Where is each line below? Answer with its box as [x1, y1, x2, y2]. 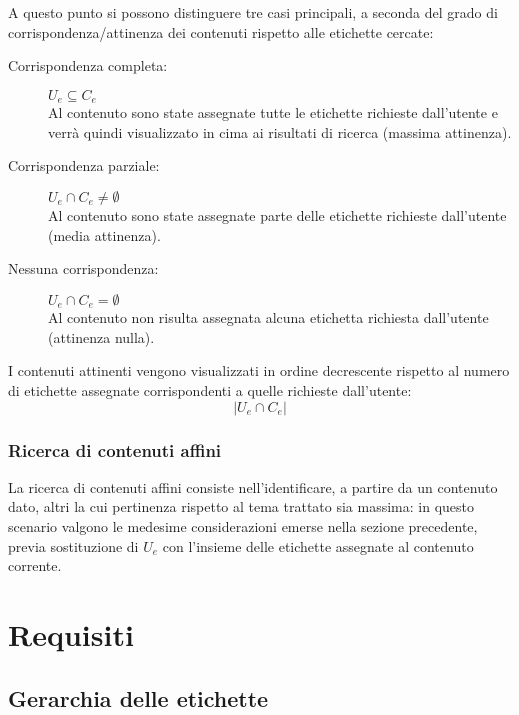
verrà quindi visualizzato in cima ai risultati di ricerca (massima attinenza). [48, 121, 512, 142]
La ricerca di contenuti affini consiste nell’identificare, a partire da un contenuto [8, 476, 498, 497]
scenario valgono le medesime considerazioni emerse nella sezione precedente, [8, 516, 478, 537]
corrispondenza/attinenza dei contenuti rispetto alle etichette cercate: [8, 21, 434, 42]
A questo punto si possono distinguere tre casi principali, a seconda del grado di [8, 2, 498, 22]
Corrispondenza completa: [8, 55, 168, 76]
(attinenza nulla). [48, 326, 155, 347]
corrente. [8, 555, 62, 576]
